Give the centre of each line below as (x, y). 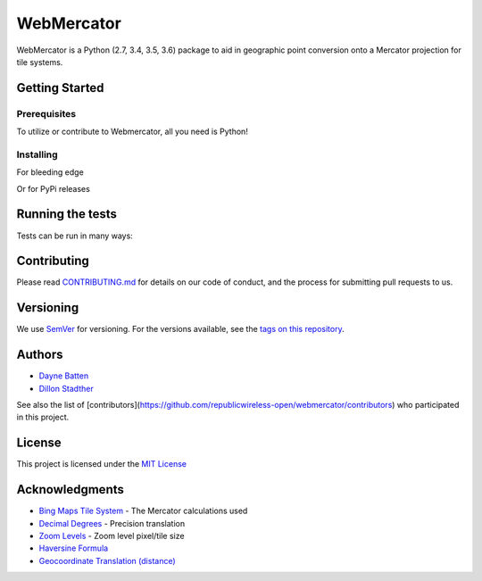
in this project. (43, 417)
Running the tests (67, 214)
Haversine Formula (74, 548)
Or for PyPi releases (54, 188)
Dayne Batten (64, 376)
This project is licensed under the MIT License (102, 464)
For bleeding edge (50, 172)
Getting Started (60, 88)
